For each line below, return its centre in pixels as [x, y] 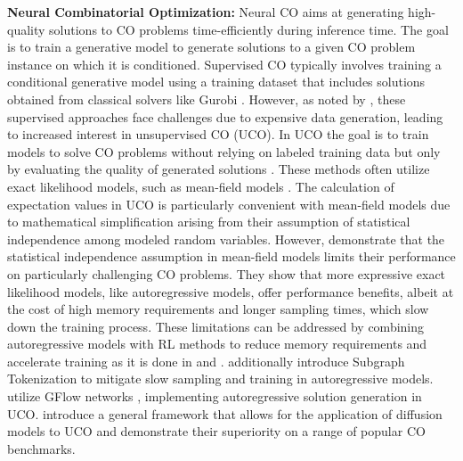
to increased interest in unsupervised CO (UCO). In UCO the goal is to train [218, 134]
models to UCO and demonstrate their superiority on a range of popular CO [216, 431]
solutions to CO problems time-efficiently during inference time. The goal [249, 29]
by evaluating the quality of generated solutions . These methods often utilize [219, 169]
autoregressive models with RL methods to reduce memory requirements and [217, 344]
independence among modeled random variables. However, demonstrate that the [226, 239]
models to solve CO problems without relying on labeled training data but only [224, 151]
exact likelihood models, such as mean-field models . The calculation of [201, 186]
